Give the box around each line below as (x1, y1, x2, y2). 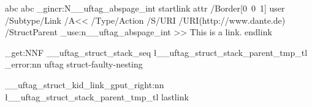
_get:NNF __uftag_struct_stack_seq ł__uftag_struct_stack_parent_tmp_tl (5, 46, 308, 58)
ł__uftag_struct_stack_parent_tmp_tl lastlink (5, 90, 189, 103)
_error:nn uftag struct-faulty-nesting (5, 58, 143, 71)
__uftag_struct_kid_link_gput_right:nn (5, 78, 164, 91)
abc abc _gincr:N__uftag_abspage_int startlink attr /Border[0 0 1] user (5, 2, 285, 14)
